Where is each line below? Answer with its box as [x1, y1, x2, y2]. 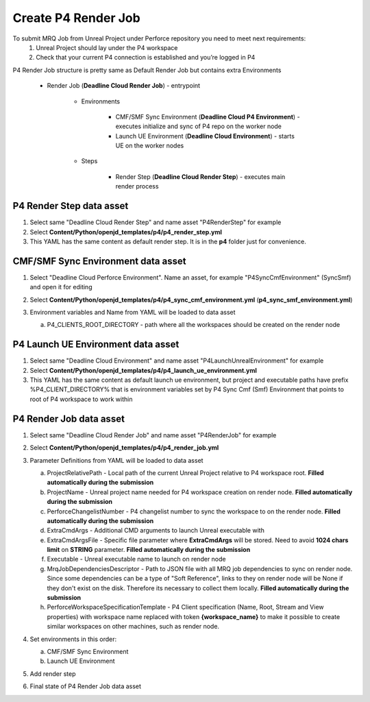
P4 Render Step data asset [12, 200, 129, 212]
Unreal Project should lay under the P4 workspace [36, 43, 178, 51]
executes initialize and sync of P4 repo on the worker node [115, 122, 282, 130]
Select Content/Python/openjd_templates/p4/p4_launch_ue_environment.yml [29, 366, 257, 374]
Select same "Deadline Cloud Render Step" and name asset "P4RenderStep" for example [29, 218, 282, 226]
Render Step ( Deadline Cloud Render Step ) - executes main [115, 172, 286, 181]
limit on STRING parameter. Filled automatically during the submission [47, 546, 251, 554]
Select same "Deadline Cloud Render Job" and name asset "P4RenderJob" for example [29, 431, 277, 439]
